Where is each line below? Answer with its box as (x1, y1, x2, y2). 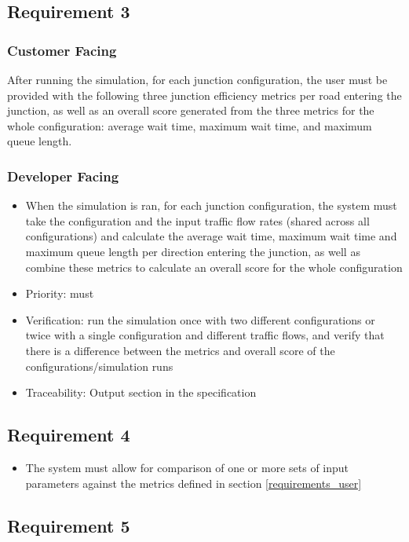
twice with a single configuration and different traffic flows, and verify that (25, 327, 385, 343)
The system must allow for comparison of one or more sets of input (25, 459, 349, 475)
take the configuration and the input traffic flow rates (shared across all (25, 212, 370, 229)
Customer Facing (7, 40, 117, 60)
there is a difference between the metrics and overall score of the (25, 342, 335, 358)
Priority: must (25, 285, 94, 302)
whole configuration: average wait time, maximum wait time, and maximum (7, 117, 372, 134)
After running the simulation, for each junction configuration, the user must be (7, 71, 388, 87)
